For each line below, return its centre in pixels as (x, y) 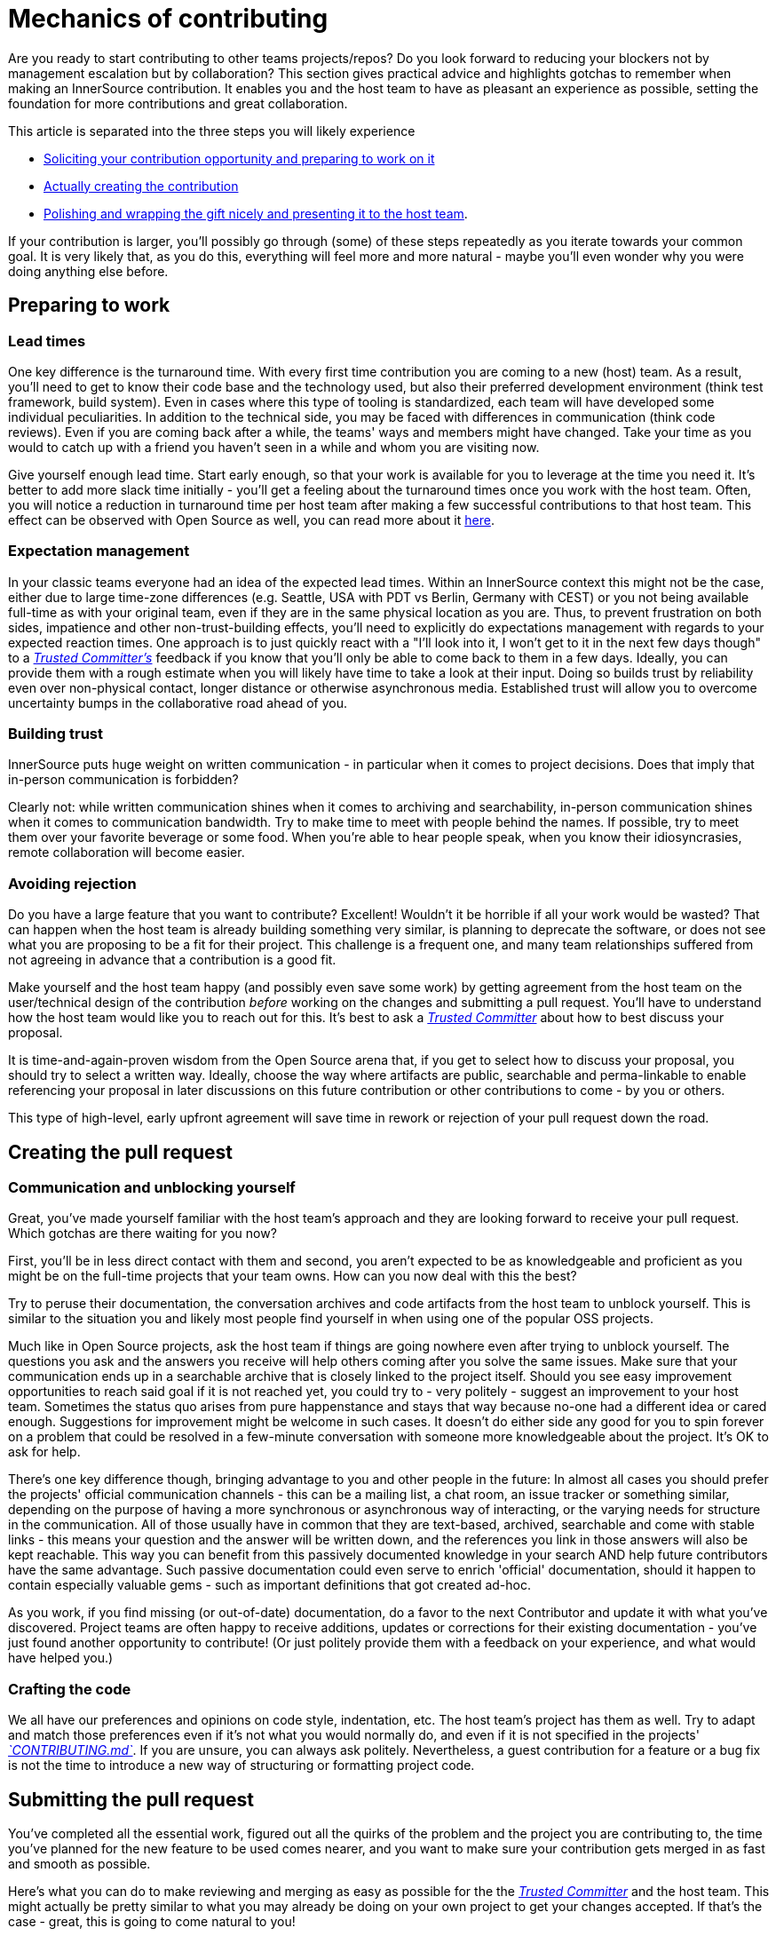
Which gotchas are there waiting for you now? (143, 1234)
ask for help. (44, 1452)
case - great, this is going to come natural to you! (152, 1922)
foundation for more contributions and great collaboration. (178, 103)
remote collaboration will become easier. (127, 853)
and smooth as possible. (79, 1864)
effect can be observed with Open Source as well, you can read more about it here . (251, 520)
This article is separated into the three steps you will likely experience (212, 131)
